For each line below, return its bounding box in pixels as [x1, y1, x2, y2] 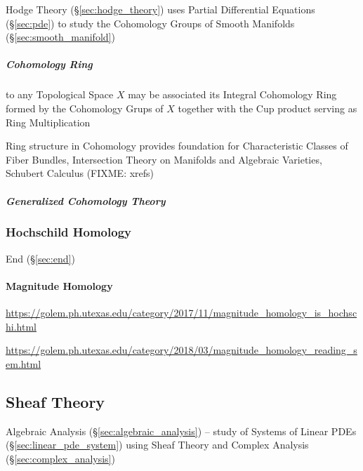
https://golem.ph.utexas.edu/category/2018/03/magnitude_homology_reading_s [6, 343, 357, 357]
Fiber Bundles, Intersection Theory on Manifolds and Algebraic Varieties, [6, 152, 322, 166]
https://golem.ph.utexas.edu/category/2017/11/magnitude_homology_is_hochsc [6, 305, 357, 320]
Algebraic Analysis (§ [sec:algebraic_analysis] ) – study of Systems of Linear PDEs [6, 423, 357, 438]
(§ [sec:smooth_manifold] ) [6, 29, 115, 44]
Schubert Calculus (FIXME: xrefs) [6, 166, 154, 180]
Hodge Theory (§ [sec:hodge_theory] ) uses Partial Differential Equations [6, 2, 315, 16]
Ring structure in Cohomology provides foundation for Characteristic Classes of [6, 138, 348, 153]
